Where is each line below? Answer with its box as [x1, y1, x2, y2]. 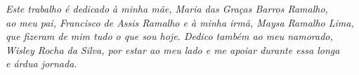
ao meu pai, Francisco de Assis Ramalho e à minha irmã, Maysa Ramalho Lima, [6, 15, 354, 29]
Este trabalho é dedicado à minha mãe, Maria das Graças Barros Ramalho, [6, 1, 328, 15]
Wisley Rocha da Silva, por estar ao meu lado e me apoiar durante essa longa [6, 42, 340, 57]
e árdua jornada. [6, 56, 77, 71]
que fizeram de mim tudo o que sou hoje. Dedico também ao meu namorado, [6, 29, 333, 43]
